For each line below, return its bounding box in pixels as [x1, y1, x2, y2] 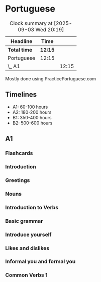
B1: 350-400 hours [12, 114, 52, 120]
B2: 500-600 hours [12, 120, 53, 126]
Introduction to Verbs [5, 204, 59, 211]
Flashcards [5, 150, 33, 157]
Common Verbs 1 [5, 271, 48, 278]
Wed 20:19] [35, 26, 64, 33]
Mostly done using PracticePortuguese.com [5, 75, 96, 81]
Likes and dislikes [5, 245, 50, 252]
